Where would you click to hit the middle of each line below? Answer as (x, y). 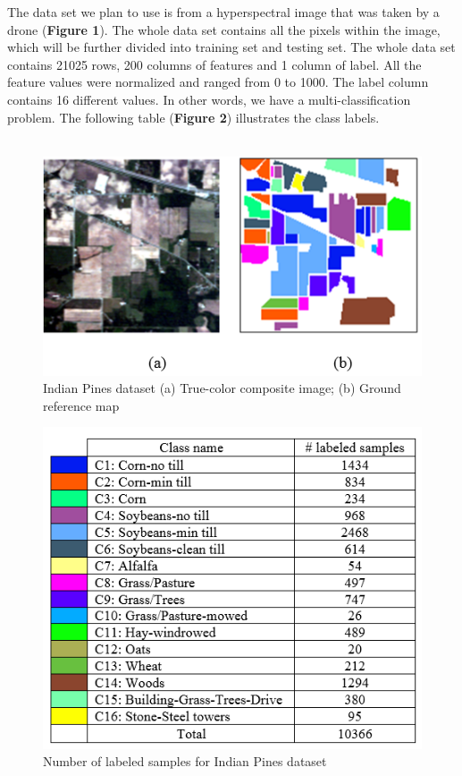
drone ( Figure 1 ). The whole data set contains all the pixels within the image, (224, 29)
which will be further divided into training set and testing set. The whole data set (231, 47)
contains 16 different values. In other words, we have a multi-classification (209, 99)
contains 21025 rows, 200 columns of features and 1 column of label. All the (214, 64)
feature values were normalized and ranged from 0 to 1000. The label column (218, 82)
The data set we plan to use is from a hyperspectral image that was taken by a (223, 12)
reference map (81, 405)
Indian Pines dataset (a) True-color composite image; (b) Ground (222, 388)
